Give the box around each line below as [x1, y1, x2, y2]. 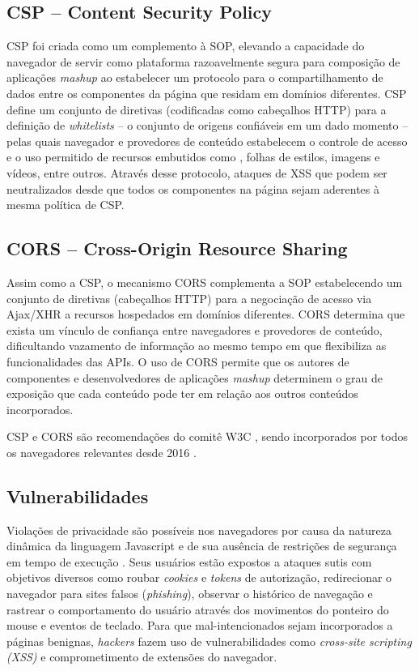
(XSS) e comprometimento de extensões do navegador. [6, 648, 277, 665]
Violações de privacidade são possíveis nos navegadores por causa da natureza [6, 521, 391, 538]
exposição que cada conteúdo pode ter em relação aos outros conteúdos [6, 385, 358, 402]
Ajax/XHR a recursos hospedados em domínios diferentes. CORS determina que [6, 306, 405, 323]
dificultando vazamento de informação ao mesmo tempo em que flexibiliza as [6, 337, 387, 354]
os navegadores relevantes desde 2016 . [6, 443, 197, 460]
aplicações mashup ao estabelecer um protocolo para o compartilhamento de [6, 69, 383, 86]
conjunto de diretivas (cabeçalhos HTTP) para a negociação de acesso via [6, 289, 372, 306]
